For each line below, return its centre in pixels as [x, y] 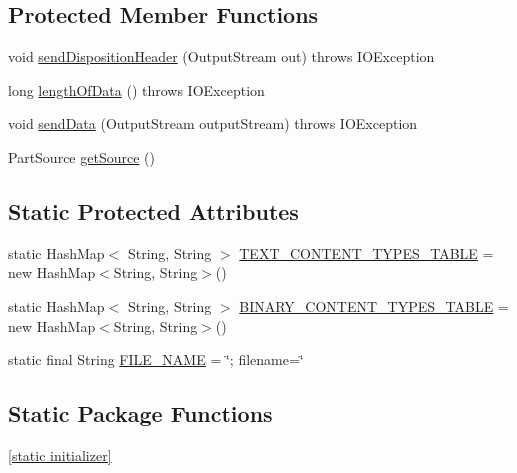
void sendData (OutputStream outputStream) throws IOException [213, 123]
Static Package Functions [140, 413]
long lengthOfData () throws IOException [136, 89]
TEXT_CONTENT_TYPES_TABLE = [366, 252]
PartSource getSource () [81, 156]
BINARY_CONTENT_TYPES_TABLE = [374, 305]
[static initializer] [60, 454]
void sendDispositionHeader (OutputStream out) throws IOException [221, 56]
